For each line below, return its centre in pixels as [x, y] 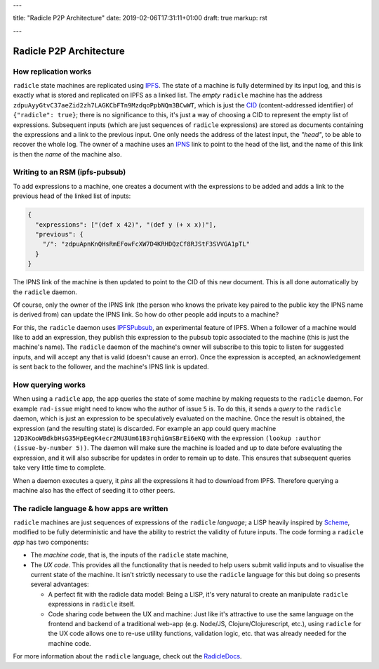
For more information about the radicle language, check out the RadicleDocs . [127, 656]
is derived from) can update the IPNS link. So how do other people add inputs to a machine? [146, 314]
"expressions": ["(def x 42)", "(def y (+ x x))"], [126, 224]
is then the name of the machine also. [67, 154]
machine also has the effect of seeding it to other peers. [94, 490]
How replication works [52, 72]
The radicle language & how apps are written [91, 508]
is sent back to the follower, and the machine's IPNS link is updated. [111, 367]
